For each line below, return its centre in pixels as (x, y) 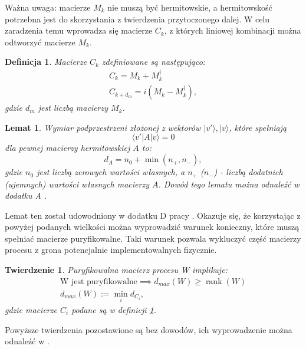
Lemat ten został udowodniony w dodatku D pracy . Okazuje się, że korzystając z (153, 215)
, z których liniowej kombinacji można (233, 30)
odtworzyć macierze (40, 42)
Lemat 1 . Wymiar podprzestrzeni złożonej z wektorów (103, 127)
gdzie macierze (31, 309)
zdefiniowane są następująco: (154, 62)
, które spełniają (258, 127)
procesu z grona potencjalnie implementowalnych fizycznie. (111, 250)
